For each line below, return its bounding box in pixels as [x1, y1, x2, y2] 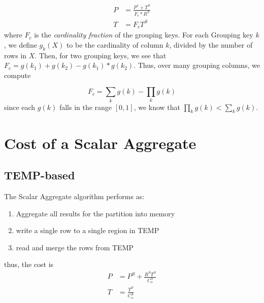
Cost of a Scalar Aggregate [4, 132, 196, 153]
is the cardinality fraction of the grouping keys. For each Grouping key [34, 29, 253, 40]
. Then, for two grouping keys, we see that [35, 50, 167, 60]
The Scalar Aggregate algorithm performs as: [4, 191, 145, 202]
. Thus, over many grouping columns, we [134, 60, 260, 70]
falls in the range [59, 101, 112, 112]
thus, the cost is [4, 259, 54, 270]
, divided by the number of [169, 39, 253, 50]
